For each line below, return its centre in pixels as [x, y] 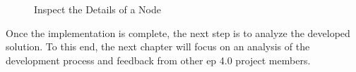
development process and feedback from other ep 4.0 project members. [158, 60]
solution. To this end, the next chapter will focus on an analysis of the [158, 46]
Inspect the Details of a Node [97, 9]
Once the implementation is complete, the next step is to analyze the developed [178, 33]
